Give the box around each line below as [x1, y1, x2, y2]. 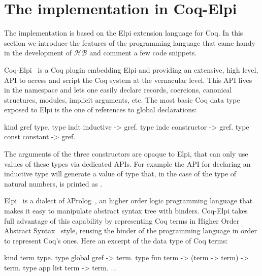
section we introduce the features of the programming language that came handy [4, 37, 255, 48]
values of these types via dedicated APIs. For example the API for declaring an [4, 158, 251, 169]
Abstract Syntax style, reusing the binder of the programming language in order [4, 225, 257, 236]
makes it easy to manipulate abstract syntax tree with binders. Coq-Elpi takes [4, 205, 248, 216]
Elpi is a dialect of [4, 195, 64, 206]
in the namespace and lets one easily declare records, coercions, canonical [4, 84, 232, 95]
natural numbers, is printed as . [4, 178, 103, 189]
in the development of [4, 47, 72, 58]
